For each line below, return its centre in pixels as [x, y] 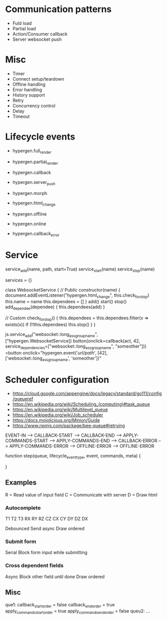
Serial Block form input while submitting [46, 553]
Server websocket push [37, 39]
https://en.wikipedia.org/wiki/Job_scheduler [58, 415]
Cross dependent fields [34, 566]
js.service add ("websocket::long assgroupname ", [52, 335]
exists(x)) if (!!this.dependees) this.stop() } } [50, 324]
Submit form [21, 541]
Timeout [21, 116]
